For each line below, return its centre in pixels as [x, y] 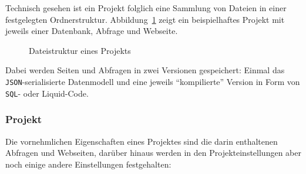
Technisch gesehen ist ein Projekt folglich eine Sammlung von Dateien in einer [146, 8]
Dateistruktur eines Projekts [80, 50]
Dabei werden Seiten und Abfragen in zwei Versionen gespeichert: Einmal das [145, 70]
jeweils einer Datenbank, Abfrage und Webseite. [92, 31]
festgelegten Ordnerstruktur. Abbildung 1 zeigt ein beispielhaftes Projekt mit [145, 19]
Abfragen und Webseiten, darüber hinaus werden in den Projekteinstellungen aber [153, 153]
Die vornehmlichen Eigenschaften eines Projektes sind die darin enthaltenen [142, 141]
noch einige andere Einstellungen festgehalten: [88, 164]
